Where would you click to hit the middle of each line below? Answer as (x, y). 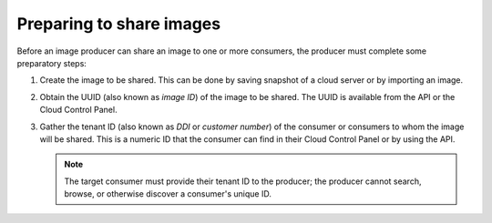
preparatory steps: (51, 63)
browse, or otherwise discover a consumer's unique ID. (168, 194)
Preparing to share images (119, 24)
